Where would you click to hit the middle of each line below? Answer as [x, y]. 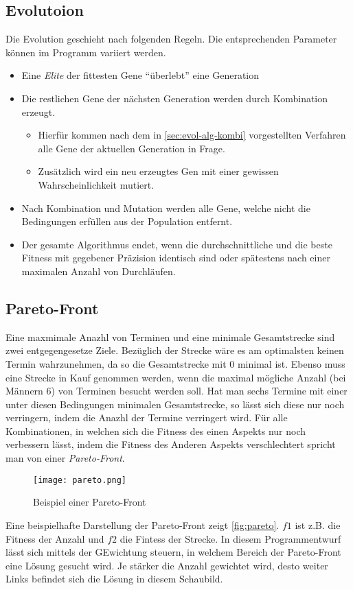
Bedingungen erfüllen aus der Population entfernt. [127, 221]
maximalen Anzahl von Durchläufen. [99, 271]
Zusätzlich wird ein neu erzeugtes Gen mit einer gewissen [158, 171]
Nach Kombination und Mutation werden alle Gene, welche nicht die [166, 208]
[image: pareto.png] [80, 480]
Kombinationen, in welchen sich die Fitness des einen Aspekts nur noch [156, 430]
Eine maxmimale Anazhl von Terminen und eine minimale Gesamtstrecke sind [170, 337]
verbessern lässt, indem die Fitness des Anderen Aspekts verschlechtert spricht [171, 444]
